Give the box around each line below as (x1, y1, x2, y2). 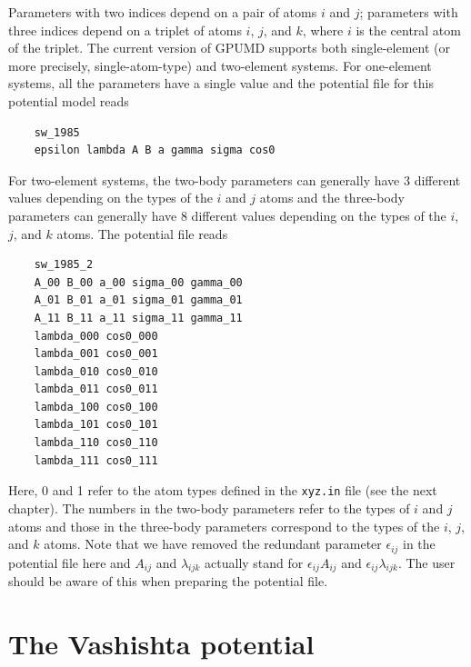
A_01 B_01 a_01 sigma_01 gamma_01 (34, 294, 243, 307)
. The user (397, 553, 456, 572)
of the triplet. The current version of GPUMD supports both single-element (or (8, 38, 450, 57)
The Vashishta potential (8, 625, 315, 662)
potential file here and (8, 553, 131, 572)
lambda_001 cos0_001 (34, 347, 158, 361)
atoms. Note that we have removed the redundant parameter (44, 534, 382, 553)
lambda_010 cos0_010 (34, 364, 158, 378)
